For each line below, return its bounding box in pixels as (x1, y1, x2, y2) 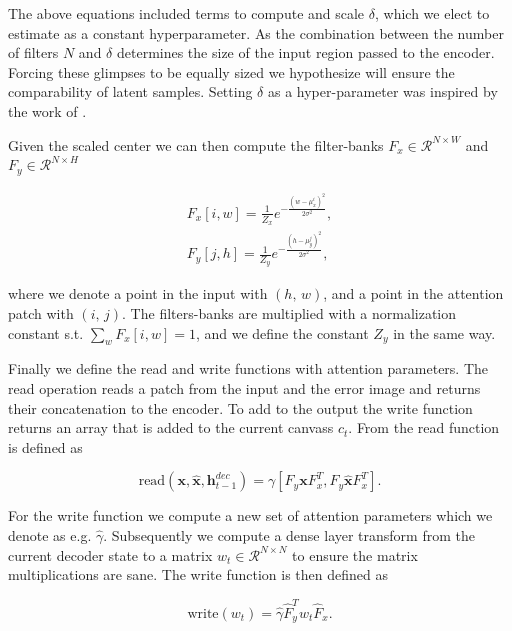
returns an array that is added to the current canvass (8, 417, 334, 438)
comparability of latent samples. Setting (8, 81, 253, 102)
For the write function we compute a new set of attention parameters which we (8, 505, 493, 526)
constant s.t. (8, 322, 84, 343)
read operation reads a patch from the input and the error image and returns (8, 378, 481, 399)
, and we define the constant (195, 322, 369, 343)
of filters (8, 42, 59, 63)
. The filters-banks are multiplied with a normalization (122, 303, 457, 324)
